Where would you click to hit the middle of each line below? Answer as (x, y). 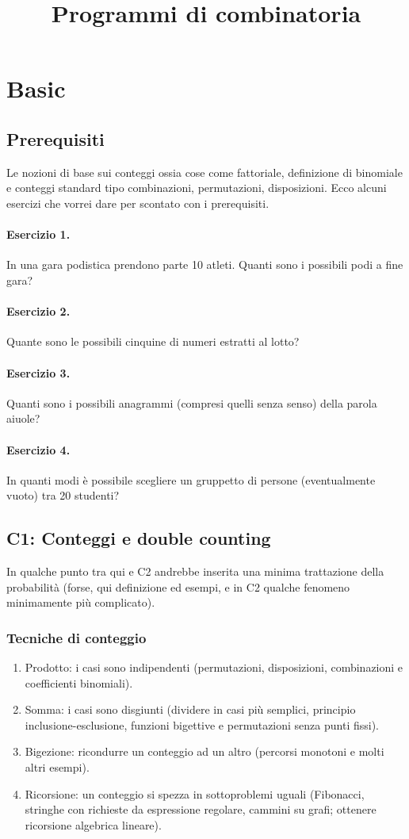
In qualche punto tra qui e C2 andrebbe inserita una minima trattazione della (195, 571)
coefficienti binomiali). (79, 682)
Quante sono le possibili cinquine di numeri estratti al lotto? (153, 341)
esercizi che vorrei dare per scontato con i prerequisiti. (138, 203)
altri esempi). (57, 767)
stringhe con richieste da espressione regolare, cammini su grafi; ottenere (201, 809)
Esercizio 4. (38, 449)
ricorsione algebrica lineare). (93, 824)
